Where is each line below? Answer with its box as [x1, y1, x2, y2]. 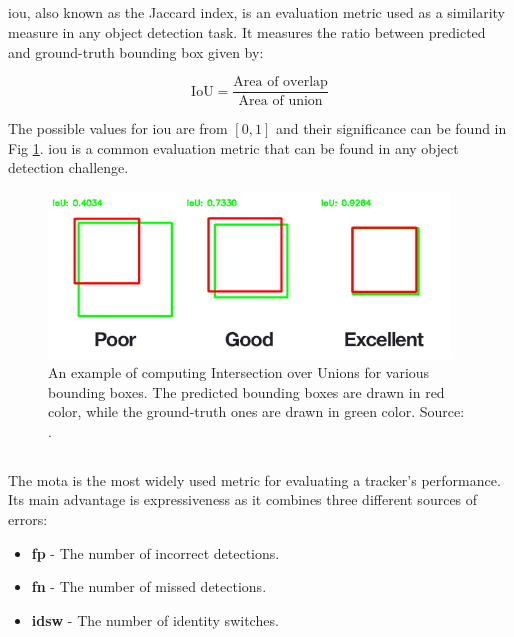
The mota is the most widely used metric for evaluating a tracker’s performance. [8, 469, 501, 490]
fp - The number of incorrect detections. [31, 542, 280, 563]
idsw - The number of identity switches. [31, 609, 279, 630]
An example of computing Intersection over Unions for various [48, 362, 430, 383]
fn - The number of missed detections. [31, 576, 267, 597]
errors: [8, 509, 48, 530]
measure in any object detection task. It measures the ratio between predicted [8, 21, 486, 42]
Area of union [238, 94, 323, 109]
